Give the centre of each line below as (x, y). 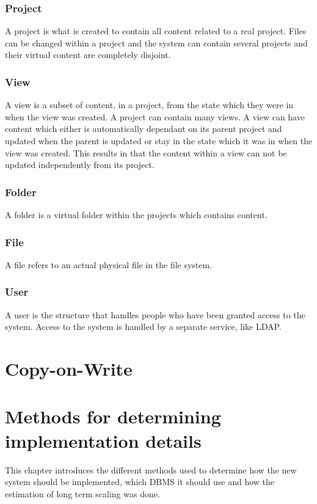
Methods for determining (113, 416)
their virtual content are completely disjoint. (88, 55)
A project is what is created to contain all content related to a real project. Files (156, 31)
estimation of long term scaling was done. (82, 493)
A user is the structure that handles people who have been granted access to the (155, 314)
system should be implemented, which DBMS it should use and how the (140, 482)
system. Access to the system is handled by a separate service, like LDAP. (143, 327)
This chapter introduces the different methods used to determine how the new (151, 469)
